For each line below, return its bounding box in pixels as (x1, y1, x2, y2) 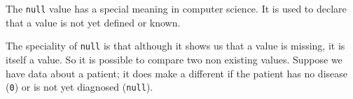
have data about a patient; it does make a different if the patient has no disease (6, 66, 347, 80)
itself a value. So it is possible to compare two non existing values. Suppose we (6, 52, 342, 66)
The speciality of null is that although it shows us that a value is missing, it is (6, 38, 345, 53)
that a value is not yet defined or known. (6, 15, 181, 29)
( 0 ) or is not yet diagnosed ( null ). (6, 79, 153, 94)
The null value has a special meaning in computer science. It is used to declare (6, 1, 347, 15)
